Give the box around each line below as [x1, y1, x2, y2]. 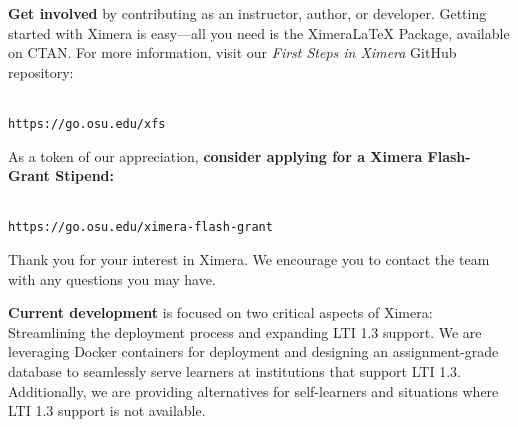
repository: [8, 61, 74, 82]
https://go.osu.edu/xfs [8, 116, 166, 131]
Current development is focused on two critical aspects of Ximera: [8, 302, 433, 323]
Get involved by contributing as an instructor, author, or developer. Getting [8, 3, 487, 23]
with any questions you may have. [8, 268, 216, 289]
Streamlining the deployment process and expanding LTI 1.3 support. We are [8, 321, 482, 342]
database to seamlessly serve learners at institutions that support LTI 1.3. [8, 361, 461, 382]
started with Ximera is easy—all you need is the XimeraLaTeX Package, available [8, 22, 510, 43]
